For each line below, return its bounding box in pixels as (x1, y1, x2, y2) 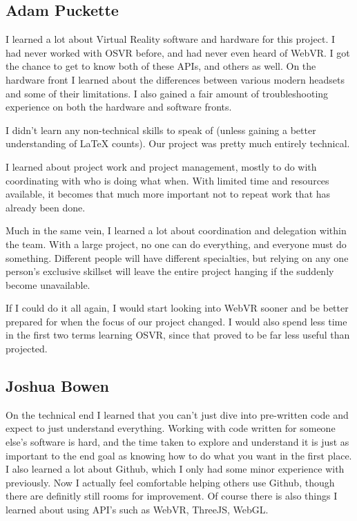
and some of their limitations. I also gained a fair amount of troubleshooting (6, 86, 329, 100)
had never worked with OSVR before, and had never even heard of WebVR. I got (6, 45, 350, 59)
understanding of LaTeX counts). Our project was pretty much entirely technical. (6, 136, 350, 151)
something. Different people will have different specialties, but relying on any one (6, 250, 349, 265)
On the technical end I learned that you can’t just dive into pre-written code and (6, 407, 349, 421)
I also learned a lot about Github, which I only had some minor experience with (6, 462, 345, 476)
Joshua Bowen (6, 375, 109, 397)
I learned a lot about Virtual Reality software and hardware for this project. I (6, 32, 336, 46)
